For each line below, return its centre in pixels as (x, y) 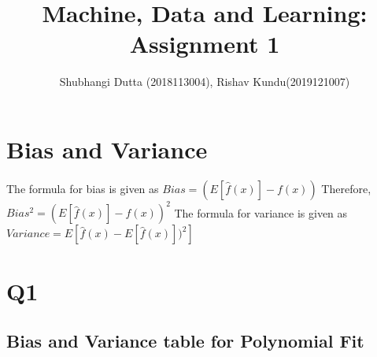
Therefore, (346, 188)
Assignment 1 (205, 44)
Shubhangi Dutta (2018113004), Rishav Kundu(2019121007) (205, 82)
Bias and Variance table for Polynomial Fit (185, 341)
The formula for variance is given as (261, 212)
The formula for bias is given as (83, 188)
